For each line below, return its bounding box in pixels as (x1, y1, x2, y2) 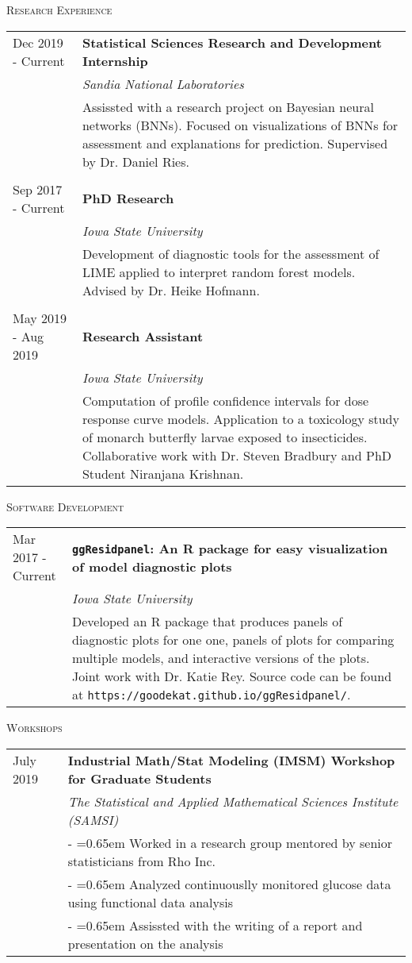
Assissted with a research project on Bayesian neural (82, 97, 374, 116)
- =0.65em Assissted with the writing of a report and (67, 915, 363, 934)
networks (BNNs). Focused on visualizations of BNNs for (82, 115, 399, 134)
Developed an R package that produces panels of (72, 612, 343, 631)
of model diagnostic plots (72, 557, 232, 576)
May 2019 (13, 308, 67, 327)
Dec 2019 (13, 33, 63, 52)
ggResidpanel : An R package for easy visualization (72, 538, 388, 557)
